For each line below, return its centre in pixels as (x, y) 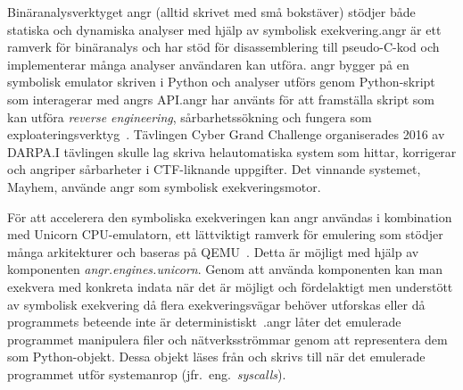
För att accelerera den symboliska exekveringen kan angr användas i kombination (230, 216)
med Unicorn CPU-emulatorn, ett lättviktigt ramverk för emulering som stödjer (225, 234)
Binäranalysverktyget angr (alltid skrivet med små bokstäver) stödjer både (211, 12)
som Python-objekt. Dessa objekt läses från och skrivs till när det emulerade (216, 357)
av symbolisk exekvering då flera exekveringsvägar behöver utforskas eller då (216, 304)
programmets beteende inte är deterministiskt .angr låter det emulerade (204, 322)
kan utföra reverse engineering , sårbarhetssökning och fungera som (190, 116)
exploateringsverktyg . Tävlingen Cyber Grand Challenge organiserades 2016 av (226, 134)
